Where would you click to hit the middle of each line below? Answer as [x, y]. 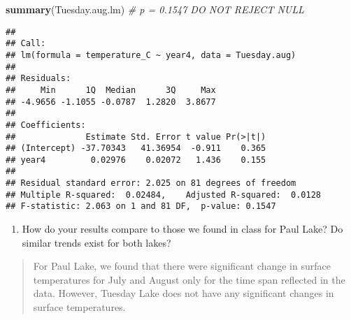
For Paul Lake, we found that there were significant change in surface [182, 266]
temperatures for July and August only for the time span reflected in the [189, 279]
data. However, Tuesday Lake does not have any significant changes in [184, 293]
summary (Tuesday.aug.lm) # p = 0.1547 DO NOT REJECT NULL [155, 9]
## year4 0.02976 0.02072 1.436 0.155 [136, 160]
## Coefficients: [46, 125]
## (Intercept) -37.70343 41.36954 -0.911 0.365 [136, 148]
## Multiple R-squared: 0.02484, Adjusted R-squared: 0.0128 [164, 195]
